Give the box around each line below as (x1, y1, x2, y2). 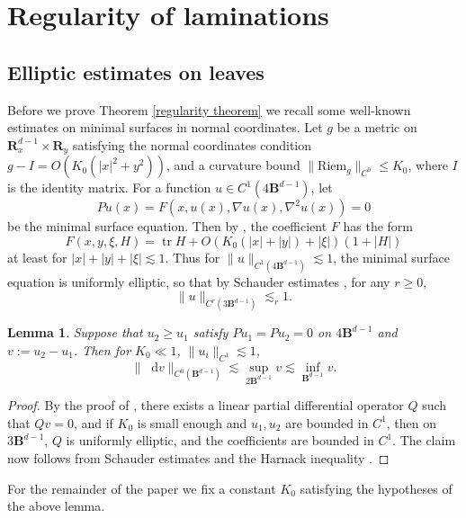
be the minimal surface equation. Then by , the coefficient (7, 217, 327, 236)
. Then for (73, 340, 131, 359)
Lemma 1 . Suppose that (7, 323, 143, 342)
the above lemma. (7, 496, 105, 515)
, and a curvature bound (166, 156, 300, 174)
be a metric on (336, 118, 417, 137)
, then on (386, 413, 437, 432)
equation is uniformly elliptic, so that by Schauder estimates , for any (7, 272, 390, 290)
